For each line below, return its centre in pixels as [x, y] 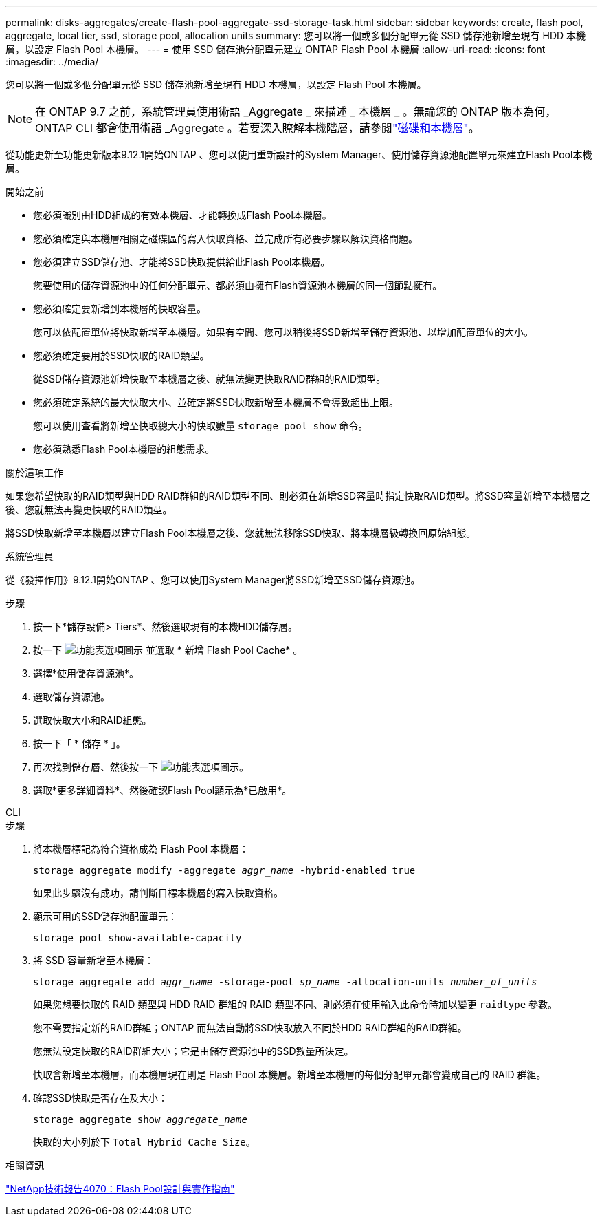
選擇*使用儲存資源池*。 [86, 673]
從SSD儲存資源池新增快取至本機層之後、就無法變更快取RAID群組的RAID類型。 [210, 379]
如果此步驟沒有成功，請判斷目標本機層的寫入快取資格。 [158, 893]
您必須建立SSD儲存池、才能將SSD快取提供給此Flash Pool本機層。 [182, 262]
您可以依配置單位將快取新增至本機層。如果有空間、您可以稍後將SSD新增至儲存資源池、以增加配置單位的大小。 [283, 332]
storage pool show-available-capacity [137, 938]
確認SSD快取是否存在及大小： [101, 1098]
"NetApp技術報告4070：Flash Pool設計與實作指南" [120, 1189]
